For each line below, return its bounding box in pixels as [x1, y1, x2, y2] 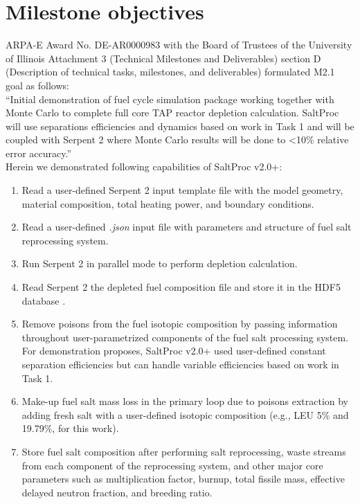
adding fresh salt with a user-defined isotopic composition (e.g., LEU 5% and [21, 407, 349, 422]
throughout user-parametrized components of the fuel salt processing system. [21, 330, 349, 344]
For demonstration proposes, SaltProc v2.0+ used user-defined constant [21, 343, 326, 358]
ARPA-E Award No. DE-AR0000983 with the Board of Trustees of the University [6, 37, 352, 52]
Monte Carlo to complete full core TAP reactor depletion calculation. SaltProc [6, 105, 339, 120]
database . [21, 293, 66, 307]
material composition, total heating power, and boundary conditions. [21, 196, 314, 210]
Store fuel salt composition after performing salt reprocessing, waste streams [21, 444, 346, 458]
